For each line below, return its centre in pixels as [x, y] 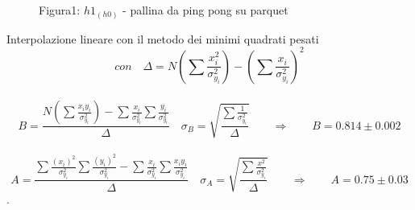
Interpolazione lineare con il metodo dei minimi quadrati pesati [163, 38]
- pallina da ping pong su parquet [205, 10]
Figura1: [60, 10]
